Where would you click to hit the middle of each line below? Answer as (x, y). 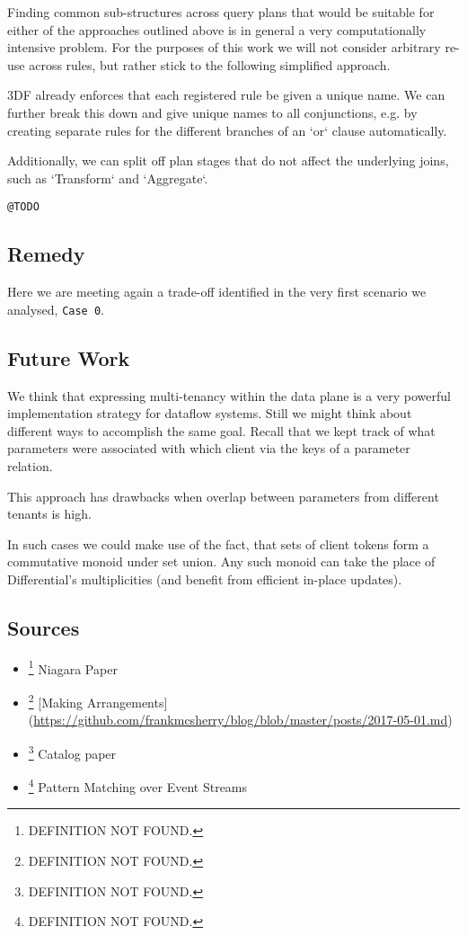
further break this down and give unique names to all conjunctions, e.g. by (212, 112)
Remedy (46, 254)
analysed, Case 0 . (56, 309)
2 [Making (56, 701)
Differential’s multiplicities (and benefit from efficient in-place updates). (205, 579)
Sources (44, 627)
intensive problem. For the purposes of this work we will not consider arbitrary (224, 47)
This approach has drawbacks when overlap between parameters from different (223, 496)
